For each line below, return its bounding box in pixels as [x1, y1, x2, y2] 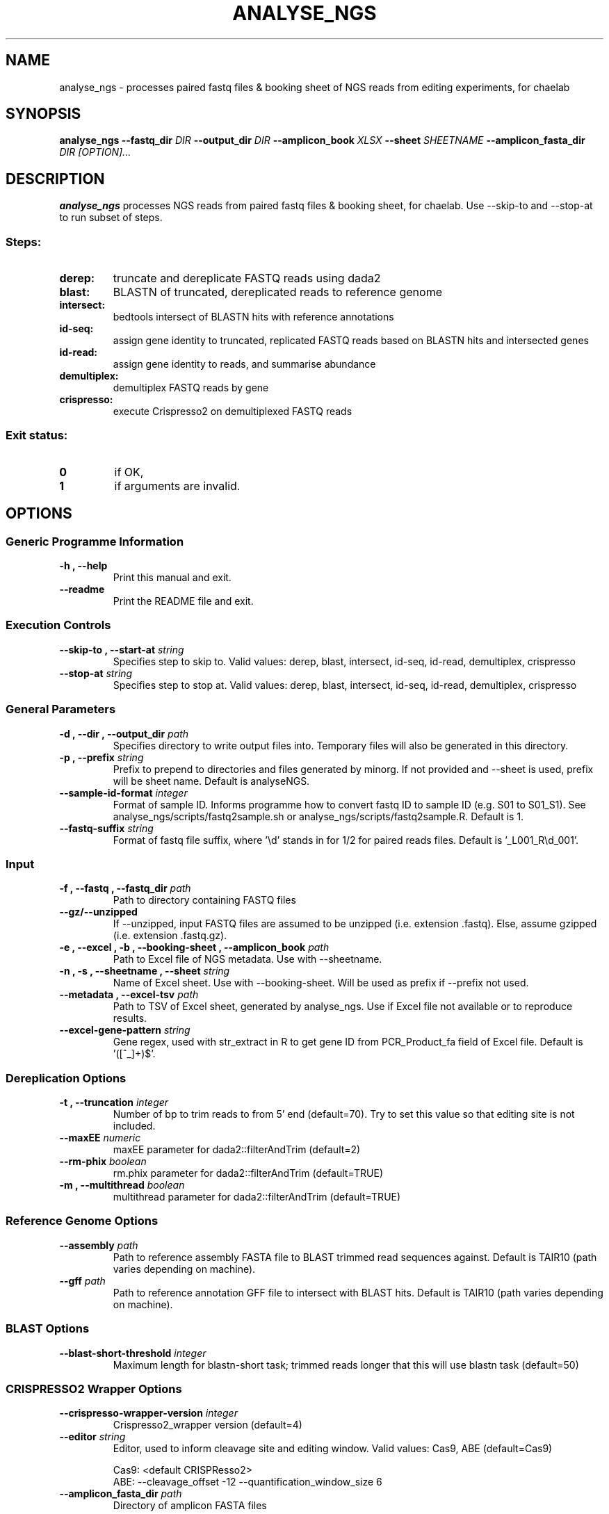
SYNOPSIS [6, 105, 81, 123]
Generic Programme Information [6, 534, 184, 548]
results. [113, 1012, 147, 1025]
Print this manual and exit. [113, 571, 232, 583]
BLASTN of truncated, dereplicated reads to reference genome [113, 285, 442, 300]
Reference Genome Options [6, 1214, 159, 1228]
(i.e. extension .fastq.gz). [113, 929, 227, 942]
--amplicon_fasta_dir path [59, 1488, 182, 1500]
